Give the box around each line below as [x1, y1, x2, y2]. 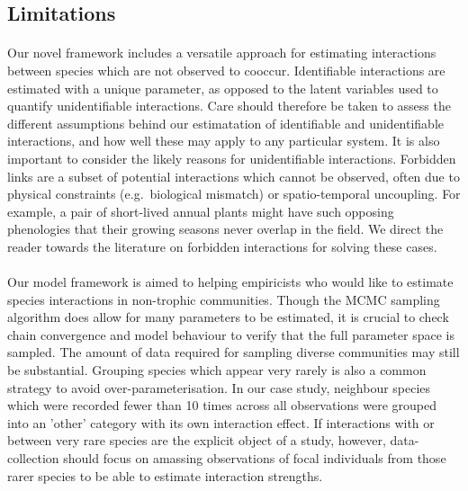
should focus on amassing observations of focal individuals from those [63, 449, 446, 468]
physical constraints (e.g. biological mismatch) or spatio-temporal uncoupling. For [7, 184, 461, 203]
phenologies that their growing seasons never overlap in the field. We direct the [7, 219, 444, 238]
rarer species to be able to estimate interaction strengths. [7, 466, 323, 485]
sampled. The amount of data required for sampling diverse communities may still [7, 343, 460, 362]
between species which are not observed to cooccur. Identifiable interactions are [7, 60, 445, 79]
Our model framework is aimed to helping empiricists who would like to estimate [7, 272, 454, 291]
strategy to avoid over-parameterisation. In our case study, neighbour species [7, 378, 431, 397]
